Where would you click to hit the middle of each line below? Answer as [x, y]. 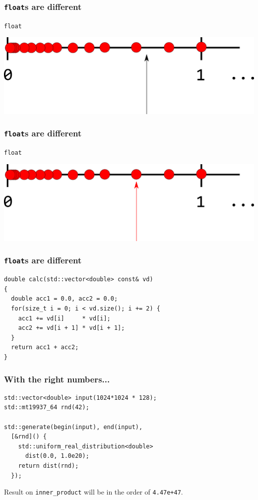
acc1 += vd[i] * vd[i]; [64, 318]
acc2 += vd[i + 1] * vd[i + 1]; [71, 328]
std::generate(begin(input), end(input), [73, 427]
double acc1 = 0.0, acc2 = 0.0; [64, 299]
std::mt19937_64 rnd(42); [47, 407]
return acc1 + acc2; [45, 347]
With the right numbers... [57, 379]
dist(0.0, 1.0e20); [57, 456]
